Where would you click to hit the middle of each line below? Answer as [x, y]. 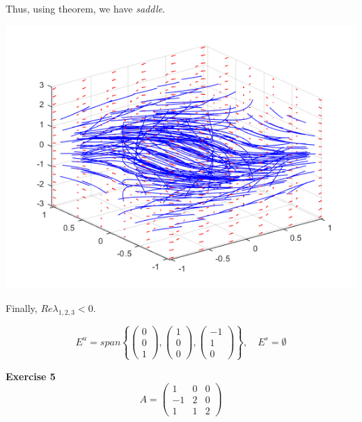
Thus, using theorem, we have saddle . [86, 8]
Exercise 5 [31, 376]
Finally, [22, 308]
